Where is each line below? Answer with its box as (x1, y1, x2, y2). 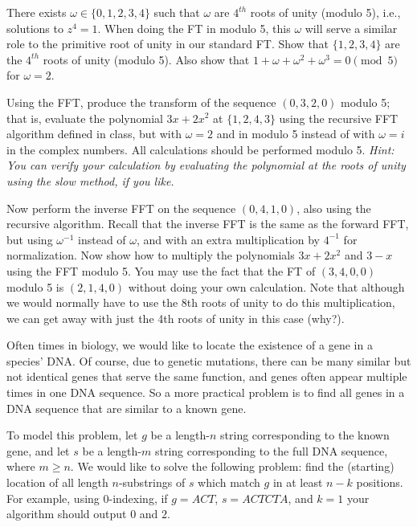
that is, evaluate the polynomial (6, 109, 163, 126)
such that (153, 4, 200, 20)
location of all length (6, 474, 108, 491)
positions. (356, 474, 403, 491)
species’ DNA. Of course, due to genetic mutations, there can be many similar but (6, 352, 411, 369)
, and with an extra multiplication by (137, 231, 320, 247)
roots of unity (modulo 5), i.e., (250, 4, 401, 20)
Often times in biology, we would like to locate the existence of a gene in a (6, 337, 373, 353)
